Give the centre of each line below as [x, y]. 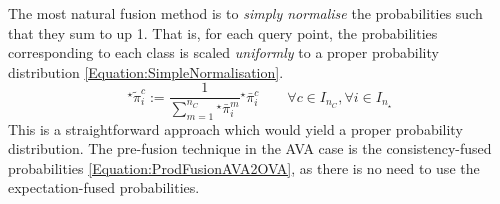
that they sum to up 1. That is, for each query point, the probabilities [223, 32]
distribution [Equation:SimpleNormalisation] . [146, 71]
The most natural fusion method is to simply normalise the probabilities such [245, 13]
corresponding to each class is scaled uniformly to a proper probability [223, 52]
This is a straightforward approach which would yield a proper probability [235, 128]
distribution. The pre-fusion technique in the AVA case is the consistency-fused [250, 148]
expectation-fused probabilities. [104, 187]
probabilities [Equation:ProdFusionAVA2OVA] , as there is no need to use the [244, 167]
